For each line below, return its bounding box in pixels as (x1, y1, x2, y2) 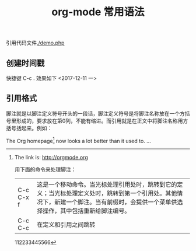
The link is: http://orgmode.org (14, 154, 89, 161)
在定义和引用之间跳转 (37, 221, 96, 229)
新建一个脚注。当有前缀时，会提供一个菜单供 (54, 198, 177, 206)
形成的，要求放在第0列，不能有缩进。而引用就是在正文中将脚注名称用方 (16, 117, 188, 124)
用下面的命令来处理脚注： (14, 166, 76, 173)
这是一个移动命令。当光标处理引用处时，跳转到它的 (37, 180, 177, 189)
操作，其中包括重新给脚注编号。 (43, 207, 131, 215)
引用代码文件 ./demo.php (6, 39, 65, 47)
